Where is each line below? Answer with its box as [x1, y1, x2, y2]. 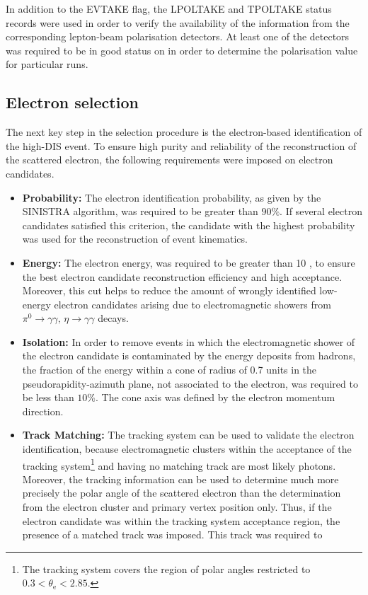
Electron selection [6, 91, 139, 113]
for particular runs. [6, 57, 88, 71]
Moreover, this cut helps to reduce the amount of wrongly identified [22, 283, 316, 298]
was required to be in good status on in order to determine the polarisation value [6, 42, 358, 57]
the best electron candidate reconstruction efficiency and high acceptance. [22, 269, 343, 284]
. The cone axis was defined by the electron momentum [96, 390, 335, 405]
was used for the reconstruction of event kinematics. [22, 231, 248, 246]
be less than [22, 390, 74, 405]
